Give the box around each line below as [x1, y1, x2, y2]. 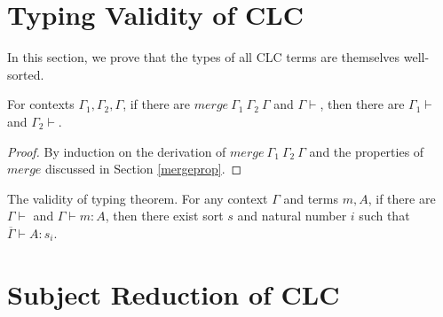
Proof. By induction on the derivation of [7, 142, 226, 160]
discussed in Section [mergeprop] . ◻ [45, 159, 242, 178]
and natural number [237, 206, 347, 225]
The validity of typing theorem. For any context [7, 189, 268, 207]
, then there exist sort [105, 206, 224, 225]
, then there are [320, 95, 405, 113]
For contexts [7, 95, 75, 113]
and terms [283, 189, 339, 207]
